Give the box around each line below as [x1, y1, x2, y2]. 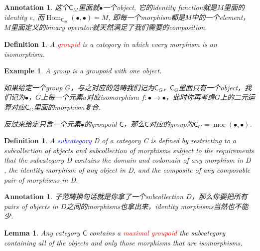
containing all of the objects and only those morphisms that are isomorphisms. [4, 237, 243, 248]
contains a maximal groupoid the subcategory [89, 227, 226, 238]
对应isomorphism [86, 92, 139, 102]
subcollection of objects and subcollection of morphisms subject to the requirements [4, 145, 254, 155]
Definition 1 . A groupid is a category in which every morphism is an [4, 39, 217, 49]
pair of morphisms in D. [4, 174, 78, 185]
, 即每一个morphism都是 [108, 11, 185, 22]
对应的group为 [149, 118, 194, 129]
